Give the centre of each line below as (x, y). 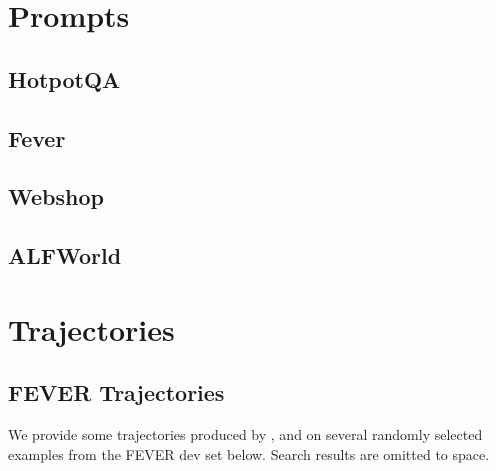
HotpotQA (64, 78)
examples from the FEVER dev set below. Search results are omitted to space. (249, 453)
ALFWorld (65, 255)
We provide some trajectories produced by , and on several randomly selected (245, 434)
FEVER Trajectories (116, 392)
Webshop (56, 196)
